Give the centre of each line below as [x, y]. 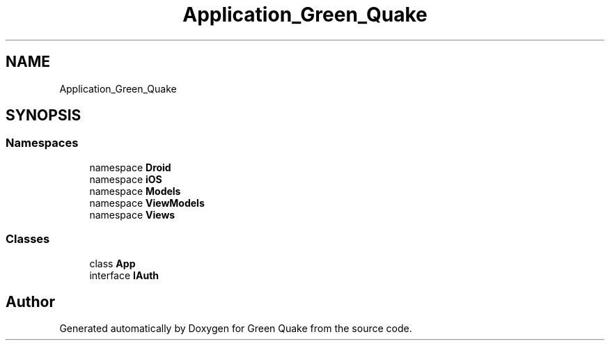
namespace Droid [130, 167]
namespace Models [135, 191]
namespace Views [132, 214]
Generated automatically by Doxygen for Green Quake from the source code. [236, 329]
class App [112, 263]
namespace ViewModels [147, 203]
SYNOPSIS [44, 116]
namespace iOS [126, 179]
